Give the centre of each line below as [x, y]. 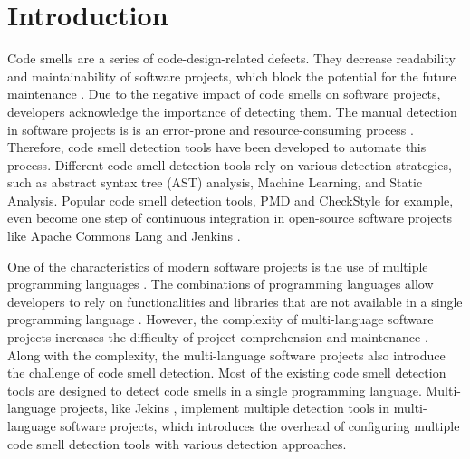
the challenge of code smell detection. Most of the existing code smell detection [227, 373]
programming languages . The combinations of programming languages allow [221, 284]
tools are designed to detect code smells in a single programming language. [215, 390]
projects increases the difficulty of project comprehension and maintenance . [218, 337]
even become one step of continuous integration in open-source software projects [230, 218]
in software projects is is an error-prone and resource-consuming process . [211, 129]
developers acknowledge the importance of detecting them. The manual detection [232, 111]
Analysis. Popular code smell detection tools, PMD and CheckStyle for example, [230, 200]
